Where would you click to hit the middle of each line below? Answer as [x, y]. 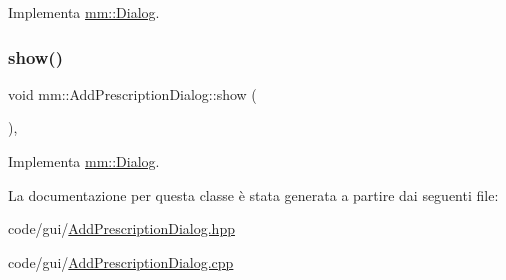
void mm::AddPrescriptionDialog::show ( [132, 93]
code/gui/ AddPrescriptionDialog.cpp [121, 261]
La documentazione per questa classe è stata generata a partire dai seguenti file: [253, 194]
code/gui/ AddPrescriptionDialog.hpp [121, 228]
